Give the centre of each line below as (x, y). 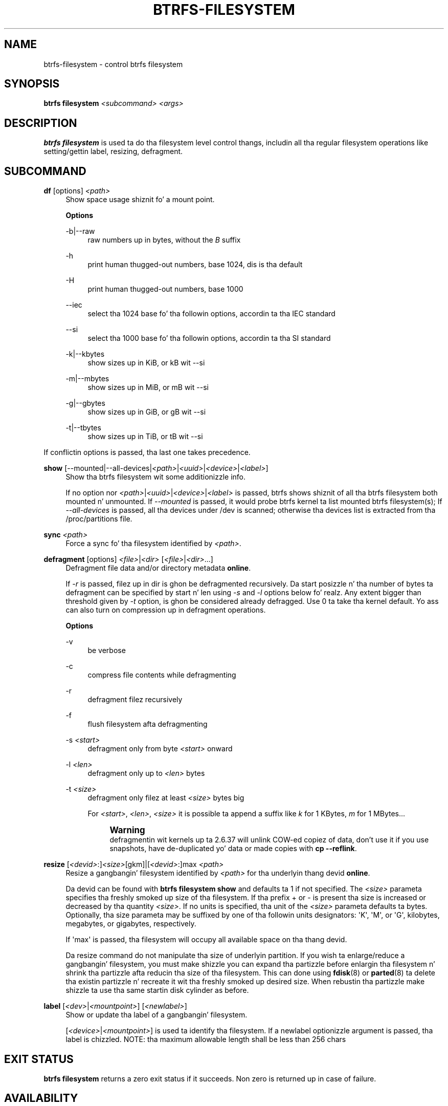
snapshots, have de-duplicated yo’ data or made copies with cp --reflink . (233, 849)
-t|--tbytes (83, 428)
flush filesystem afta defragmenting (148, 724)
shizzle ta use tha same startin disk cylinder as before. (157, 990)
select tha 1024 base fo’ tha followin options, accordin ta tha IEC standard (211, 314)
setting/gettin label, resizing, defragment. (113, 151)
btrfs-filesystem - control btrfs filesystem (113, 64)
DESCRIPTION (41, 123)
